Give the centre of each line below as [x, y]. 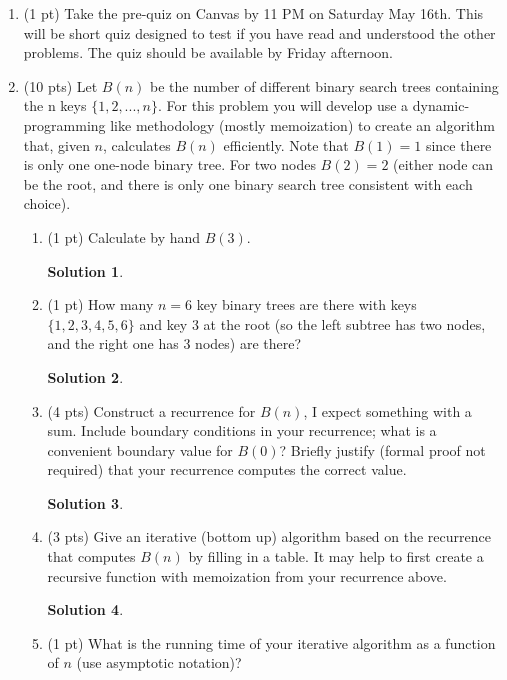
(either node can [443, 164]
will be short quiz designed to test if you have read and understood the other [259, 32]
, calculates [137, 144]
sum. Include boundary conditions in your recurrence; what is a [242, 430]
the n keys [55, 105]
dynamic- [441, 105]
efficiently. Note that [286, 144]
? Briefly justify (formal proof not [382, 449]
